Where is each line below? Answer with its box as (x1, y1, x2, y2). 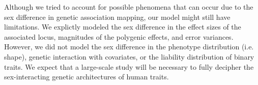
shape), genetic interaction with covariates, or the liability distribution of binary (4, 51, 254, 62)
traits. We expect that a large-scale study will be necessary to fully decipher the (4, 61, 254, 72)
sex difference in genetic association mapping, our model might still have (4, 11, 231, 22)
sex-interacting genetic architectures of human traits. (4, 71, 169, 82)
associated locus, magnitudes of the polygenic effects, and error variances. (4, 31, 234, 42)
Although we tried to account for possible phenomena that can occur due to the (4, 2, 253, 12)
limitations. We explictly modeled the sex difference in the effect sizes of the (4, 21, 241, 32)
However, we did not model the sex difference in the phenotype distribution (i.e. (4, 41, 254, 52)
